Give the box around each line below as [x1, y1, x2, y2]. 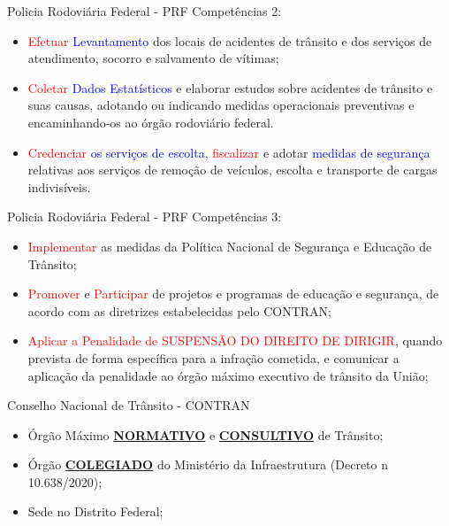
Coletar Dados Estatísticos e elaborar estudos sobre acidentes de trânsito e [27, 78, 433, 97]
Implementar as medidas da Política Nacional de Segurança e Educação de [27, 236, 432, 255]
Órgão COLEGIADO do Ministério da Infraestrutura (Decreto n [27, 455, 389, 474]
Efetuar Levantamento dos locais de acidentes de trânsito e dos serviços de [27, 31, 432, 50]
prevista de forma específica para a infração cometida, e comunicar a [27, 348, 400, 367]
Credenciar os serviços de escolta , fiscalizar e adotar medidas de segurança [27, 143, 430, 161]
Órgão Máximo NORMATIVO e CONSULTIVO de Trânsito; [27, 425, 384, 444]
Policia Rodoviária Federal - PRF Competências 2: [7, 2, 282, 19]
